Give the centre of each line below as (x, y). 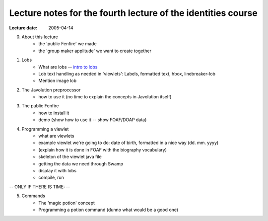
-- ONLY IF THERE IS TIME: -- (40, 187)
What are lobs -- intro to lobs (68, 67)
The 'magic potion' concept (67, 203)
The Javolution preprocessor (51, 90)
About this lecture (40, 37)
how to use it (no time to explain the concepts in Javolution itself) (105, 97)
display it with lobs (58, 170)
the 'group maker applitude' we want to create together (95, 51)
